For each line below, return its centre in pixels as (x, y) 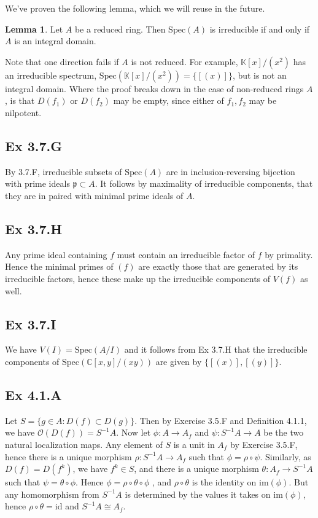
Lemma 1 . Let (34, 29)
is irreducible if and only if (260, 29)
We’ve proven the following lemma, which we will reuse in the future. (135, 8)
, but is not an (259, 75)
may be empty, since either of (169, 100)
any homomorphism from (52, 494)
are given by (179, 361)
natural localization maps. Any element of (84, 444)
